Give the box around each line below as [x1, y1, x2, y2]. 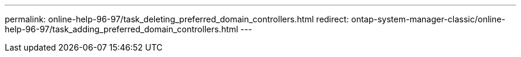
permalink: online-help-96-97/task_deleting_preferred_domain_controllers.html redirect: [5, 14, 349, 24]
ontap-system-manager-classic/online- [351, 14, 506, 24]
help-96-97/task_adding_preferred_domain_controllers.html [5, 24, 238, 34]
